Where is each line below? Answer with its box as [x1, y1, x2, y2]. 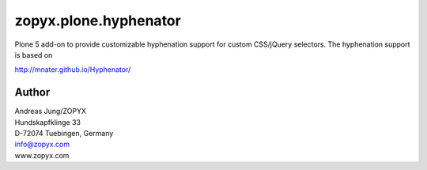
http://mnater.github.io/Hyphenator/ [14, 65, 131, 74]
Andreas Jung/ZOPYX [14, 107, 87, 116]
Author [14, 85, 51, 99]
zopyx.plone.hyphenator [14, 12, 181, 29]
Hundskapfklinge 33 [14, 117, 81, 127]
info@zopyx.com [14, 139, 70, 149]
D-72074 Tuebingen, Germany [14, 129, 114, 138]
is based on [14, 50, 53, 59]
